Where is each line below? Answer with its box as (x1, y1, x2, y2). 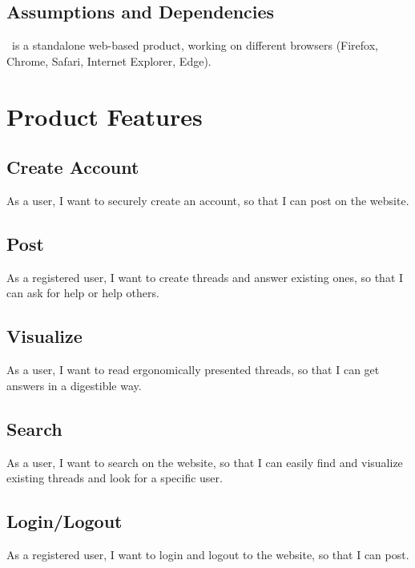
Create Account (6, 155, 139, 179)
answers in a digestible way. (6, 377, 142, 393)
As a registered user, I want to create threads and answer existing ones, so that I (6, 268, 404, 285)
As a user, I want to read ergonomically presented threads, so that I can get (6, 361, 380, 378)
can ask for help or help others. (6, 284, 159, 301)
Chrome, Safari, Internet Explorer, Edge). (6, 52, 212, 69)
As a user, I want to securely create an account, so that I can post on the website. (6, 191, 409, 208)
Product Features (6, 99, 203, 132)
